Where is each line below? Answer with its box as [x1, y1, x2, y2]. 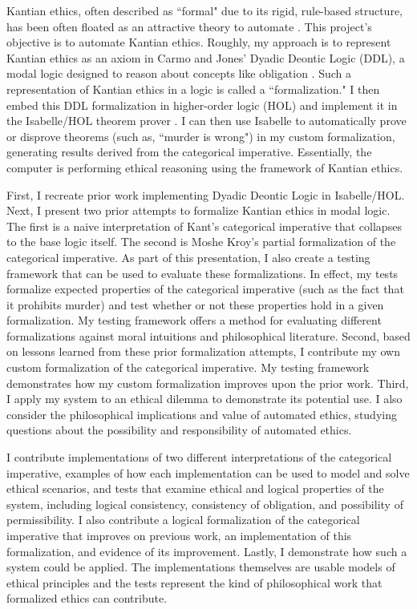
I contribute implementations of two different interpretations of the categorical [6, 449, 392, 466]
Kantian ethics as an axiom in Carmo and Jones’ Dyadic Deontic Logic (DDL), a [6, 49, 405, 66]
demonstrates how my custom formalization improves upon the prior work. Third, [6, 374, 409, 391]
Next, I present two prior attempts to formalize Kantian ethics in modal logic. [6, 202, 391, 219]
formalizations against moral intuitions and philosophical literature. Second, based [6, 327, 411, 344]
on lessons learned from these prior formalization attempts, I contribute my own [6, 343, 400, 360]
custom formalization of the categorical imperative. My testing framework [6, 359, 370, 376]
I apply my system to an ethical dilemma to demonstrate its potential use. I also [6, 390, 403, 407]
